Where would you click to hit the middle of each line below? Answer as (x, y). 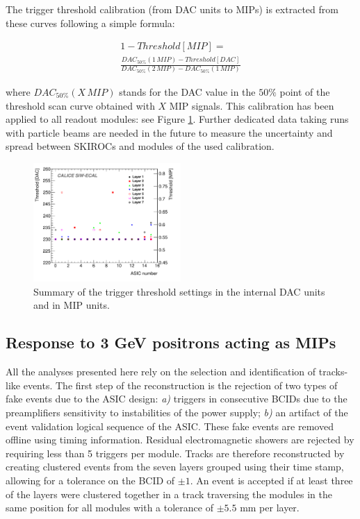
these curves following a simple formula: (90, 23)
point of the (305, 92)
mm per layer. (270, 508)
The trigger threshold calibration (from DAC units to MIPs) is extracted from (172, 9)
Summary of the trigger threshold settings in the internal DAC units (179, 291)
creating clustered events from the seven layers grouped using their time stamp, (175, 467)
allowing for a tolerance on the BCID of (90, 480)
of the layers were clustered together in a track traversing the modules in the (169, 494)
